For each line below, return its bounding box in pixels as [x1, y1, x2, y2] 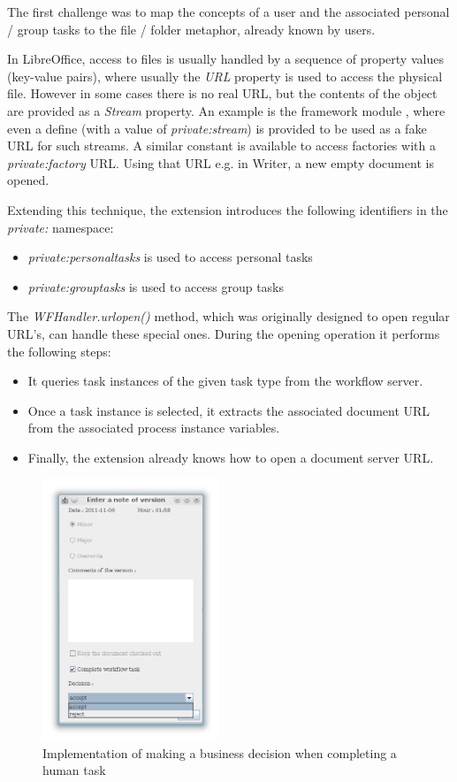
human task [42, 761, 106, 779]
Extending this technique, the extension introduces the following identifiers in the [7, 200, 448, 218]
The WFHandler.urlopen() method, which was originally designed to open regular [7, 307, 450, 326]
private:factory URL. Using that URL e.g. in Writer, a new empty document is [7, 153, 434, 172]
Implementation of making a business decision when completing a [42, 743, 397, 762]
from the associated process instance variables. [27, 418, 280, 437]
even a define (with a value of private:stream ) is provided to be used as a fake [7, 119, 427, 137]
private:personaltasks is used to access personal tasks [27, 248, 313, 266]
